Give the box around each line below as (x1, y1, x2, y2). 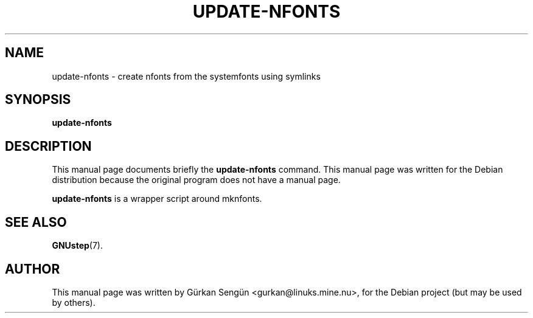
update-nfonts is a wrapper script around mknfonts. (52, 193, 262, 204)
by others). (52, 297, 96, 308)
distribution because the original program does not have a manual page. (52, 175, 341, 185)
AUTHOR (5, 261, 60, 277)
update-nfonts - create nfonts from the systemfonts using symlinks (52, 71, 321, 81)
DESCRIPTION (5, 138, 92, 154)
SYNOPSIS (5, 92, 71, 108)
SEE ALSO (5, 214, 67, 230)
